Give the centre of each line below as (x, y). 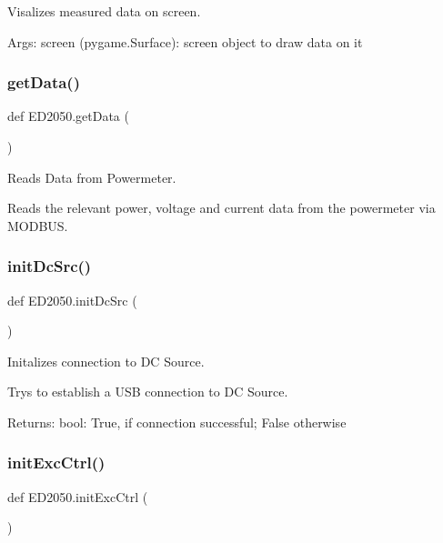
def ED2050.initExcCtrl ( (78, 496)
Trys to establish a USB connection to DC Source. (148, 392)
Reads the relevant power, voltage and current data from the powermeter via (221, 208)
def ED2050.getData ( (68, 116)
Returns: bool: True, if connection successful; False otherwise (177, 422)
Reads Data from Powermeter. (92, 177)
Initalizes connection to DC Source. (106, 361)
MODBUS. (38, 225)
